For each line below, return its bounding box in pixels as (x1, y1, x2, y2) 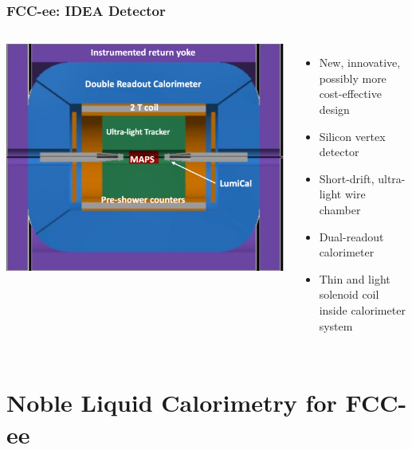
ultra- (378, 170, 406, 186)
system (319, 317, 353, 334)
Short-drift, (319, 170, 375, 186)
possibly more (319, 69, 386, 86)
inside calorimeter (319, 301, 406, 318)
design (319, 101, 350, 117)
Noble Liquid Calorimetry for (6, 386, 337, 419)
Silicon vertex (319, 127, 386, 144)
